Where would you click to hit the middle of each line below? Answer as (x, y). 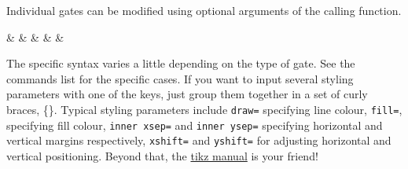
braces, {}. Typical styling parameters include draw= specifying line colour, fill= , (204, 109)
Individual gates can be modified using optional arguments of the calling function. (204, 10)
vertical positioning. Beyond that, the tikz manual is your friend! (162, 155)
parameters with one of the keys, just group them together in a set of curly (187, 94)
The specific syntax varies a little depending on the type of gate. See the (181, 63)
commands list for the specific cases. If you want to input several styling (180, 78)
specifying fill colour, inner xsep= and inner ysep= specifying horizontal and (195, 125)
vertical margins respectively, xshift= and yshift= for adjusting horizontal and (199, 140)
